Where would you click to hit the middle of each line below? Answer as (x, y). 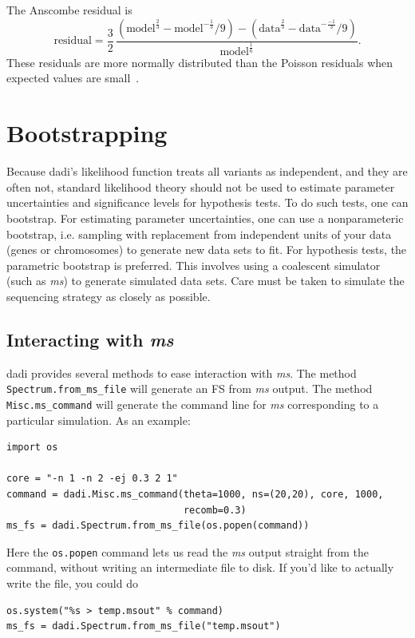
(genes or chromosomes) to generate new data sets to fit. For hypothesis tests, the (207, 250)
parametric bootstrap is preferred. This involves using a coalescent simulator (194, 265)
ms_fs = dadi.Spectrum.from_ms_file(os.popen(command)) (158, 526)
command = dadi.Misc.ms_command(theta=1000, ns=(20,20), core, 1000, (195, 494)
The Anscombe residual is (69, 10)
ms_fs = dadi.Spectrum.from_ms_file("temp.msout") (144, 626)
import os (32, 448)
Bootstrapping (87, 133)
